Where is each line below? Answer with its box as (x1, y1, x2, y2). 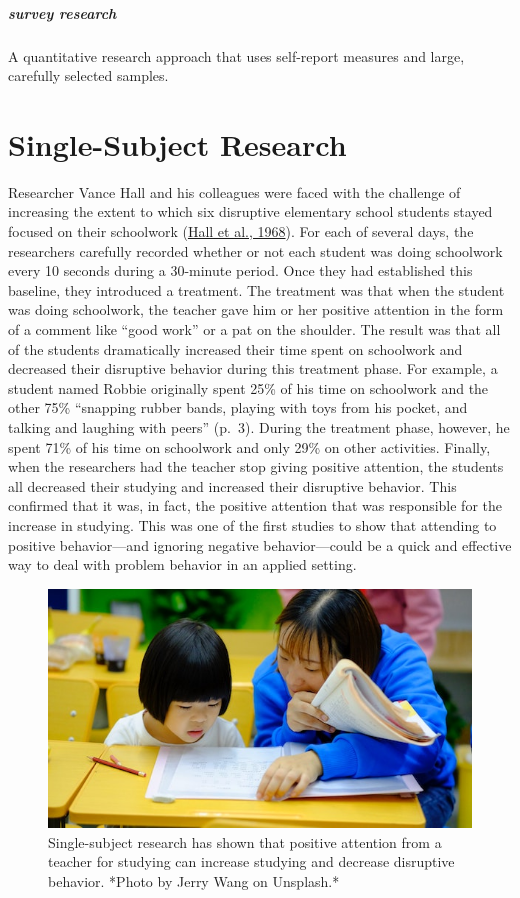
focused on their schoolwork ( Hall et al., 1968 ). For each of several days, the (8, 221, 474, 242)
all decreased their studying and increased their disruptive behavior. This (8, 475, 457, 496)
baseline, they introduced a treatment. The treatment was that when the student (8, 279, 505, 300)
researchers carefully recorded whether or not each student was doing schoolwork (8, 240, 503, 261)
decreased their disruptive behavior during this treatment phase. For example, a (8, 358, 498, 379)
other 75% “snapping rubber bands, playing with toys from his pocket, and (8, 397, 468, 418)
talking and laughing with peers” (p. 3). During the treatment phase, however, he (8, 417, 510, 437)
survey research (8, 2, 117, 23)
